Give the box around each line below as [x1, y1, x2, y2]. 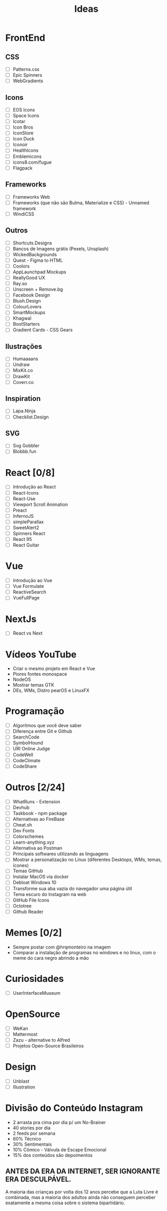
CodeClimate [12, 757, 41, 763]
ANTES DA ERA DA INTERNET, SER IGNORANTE [5, 1167, 160, 1176]
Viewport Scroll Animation [12, 501, 68, 507]
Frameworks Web [12, 194, 50, 200]
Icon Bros [12, 124, 33, 130]
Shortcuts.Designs [12, 240, 52, 246]
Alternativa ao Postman [12, 845, 63, 851]
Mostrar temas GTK [12, 682, 54, 688]
